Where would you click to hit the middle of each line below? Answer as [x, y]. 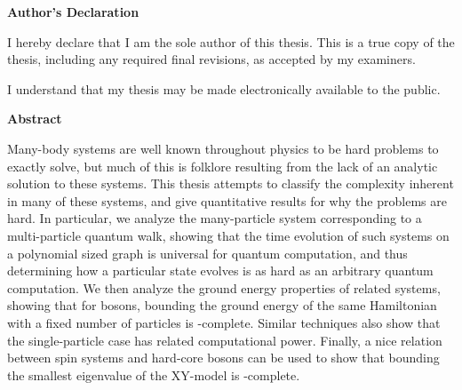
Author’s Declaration [73, 12]
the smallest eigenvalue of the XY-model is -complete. [154, 374]
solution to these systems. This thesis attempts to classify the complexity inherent [231, 183]
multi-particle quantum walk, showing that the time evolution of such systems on [228, 235]
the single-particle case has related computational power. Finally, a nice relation [225, 340]
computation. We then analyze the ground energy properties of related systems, [224, 287]
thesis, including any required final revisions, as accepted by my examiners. [211, 59]
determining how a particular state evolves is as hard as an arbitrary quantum [220, 271]
